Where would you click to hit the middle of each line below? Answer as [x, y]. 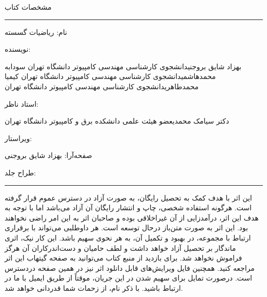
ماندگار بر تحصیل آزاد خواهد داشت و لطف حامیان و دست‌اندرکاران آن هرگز [120, 248]
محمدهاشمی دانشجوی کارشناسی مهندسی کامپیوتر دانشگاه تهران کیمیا [110, 76]
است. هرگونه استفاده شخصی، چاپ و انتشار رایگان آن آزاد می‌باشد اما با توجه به [128, 207]
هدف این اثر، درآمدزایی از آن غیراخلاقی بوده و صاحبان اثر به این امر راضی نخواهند [132, 217]
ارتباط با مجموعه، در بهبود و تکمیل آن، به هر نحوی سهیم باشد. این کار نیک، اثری [128, 237]
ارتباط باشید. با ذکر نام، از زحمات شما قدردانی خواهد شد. [94, 288]
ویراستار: [18, 138]
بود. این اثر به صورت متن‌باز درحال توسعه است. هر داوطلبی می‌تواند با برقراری [126, 227]
